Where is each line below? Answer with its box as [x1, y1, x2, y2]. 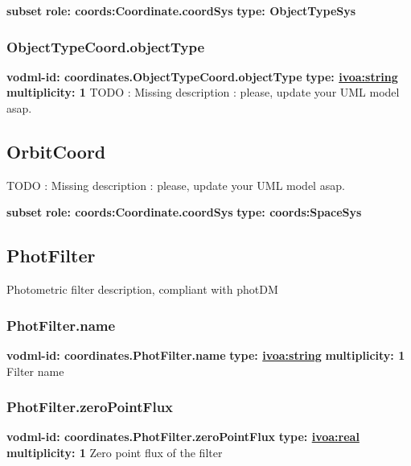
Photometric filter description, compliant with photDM [6, 281, 278, 298]
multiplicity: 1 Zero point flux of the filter [6, 444, 223, 460]
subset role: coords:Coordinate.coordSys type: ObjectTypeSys [6, 2, 356, 19]
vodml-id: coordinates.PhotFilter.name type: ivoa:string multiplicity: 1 [6, 347, 405, 363]
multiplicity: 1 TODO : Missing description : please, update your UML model [6, 84, 400, 101]
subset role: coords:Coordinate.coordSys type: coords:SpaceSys [6, 204, 362, 221]
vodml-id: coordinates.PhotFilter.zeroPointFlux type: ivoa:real [6, 428, 360, 445]
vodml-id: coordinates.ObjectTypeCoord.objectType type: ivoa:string [6, 68, 398, 85]
